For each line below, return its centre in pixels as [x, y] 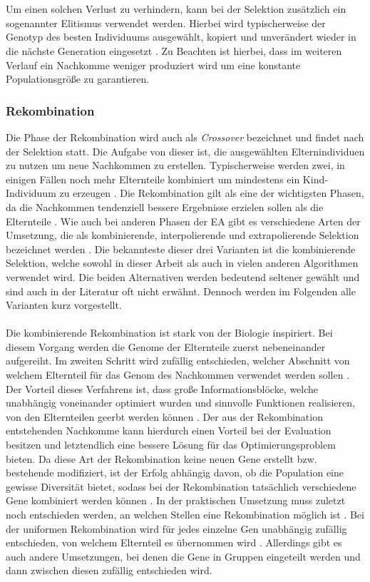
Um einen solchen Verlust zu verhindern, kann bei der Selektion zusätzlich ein [176, 9]
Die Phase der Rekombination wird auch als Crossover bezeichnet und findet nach [185, 137]
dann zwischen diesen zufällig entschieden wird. [109, 570]
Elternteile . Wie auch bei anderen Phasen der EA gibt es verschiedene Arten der [183, 221]
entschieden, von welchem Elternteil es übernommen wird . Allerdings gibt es [174, 542]
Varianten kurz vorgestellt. [64, 305]
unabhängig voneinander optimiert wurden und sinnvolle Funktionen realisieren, [180, 403]
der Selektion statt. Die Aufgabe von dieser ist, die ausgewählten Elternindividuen [185, 151]
